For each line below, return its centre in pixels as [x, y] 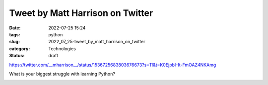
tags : [15, 34]
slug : [14, 42]
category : [20, 48]
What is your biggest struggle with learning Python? [62, 74]
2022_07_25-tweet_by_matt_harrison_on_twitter [97, 42]
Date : [15, 28]
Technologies [62, 48]
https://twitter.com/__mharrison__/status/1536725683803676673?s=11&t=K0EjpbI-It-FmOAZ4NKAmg [113, 65]
